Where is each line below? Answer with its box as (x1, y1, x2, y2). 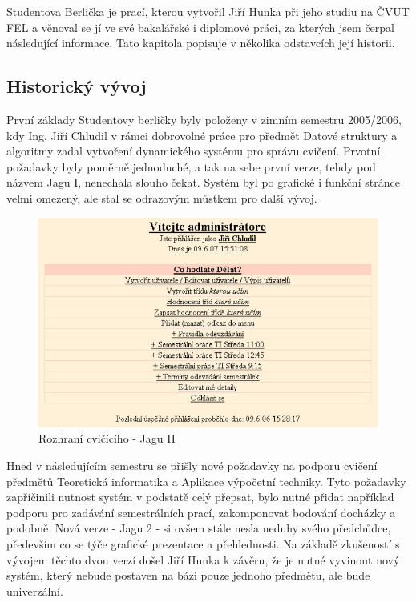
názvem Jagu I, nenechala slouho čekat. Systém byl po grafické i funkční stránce (6, 174, 400, 191)
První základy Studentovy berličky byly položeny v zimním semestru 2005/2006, (6, 110, 402, 127)
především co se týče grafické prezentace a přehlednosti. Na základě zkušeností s (6, 535, 400, 552)
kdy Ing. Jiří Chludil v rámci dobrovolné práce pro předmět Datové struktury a (6, 126, 398, 143)
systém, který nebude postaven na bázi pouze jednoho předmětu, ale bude (6, 567, 370, 584)
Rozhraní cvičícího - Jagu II (38, 430, 176, 447)
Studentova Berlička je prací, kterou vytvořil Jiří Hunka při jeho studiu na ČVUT (6, 3, 410, 19)
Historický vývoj (6, 74, 147, 98)
